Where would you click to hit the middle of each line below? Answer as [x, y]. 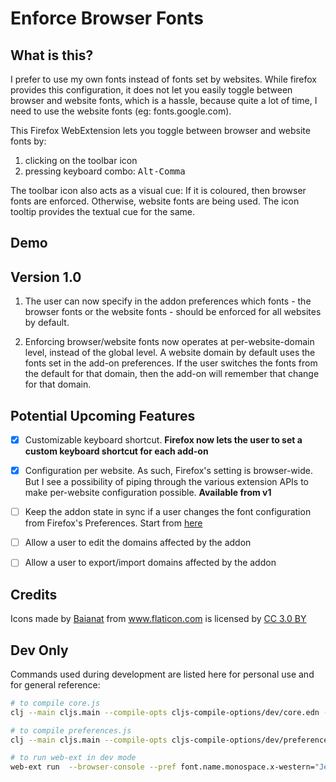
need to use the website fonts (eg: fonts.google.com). [121, 111]
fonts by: [28, 141]
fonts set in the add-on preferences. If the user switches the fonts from [171, 363]
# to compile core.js [55, 703]
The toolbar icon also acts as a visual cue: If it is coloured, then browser [158, 190]
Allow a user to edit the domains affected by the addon [138, 543]
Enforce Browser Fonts [107, 18]
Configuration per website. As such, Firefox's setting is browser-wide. [168, 471]
